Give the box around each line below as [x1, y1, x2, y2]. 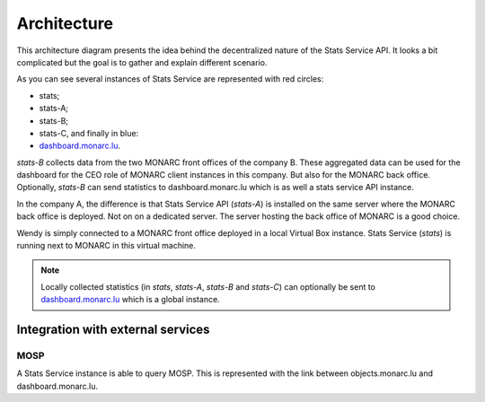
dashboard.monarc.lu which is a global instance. [40, 294, 220, 305]
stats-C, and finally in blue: [39, 127, 139, 138]
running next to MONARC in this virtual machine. [16, 240, 197, 251]
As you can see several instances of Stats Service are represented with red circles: [16, 74, 324, 84]
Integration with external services [16, 322, 210, 336]
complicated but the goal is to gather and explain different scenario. [16, 57, 268, 67]
